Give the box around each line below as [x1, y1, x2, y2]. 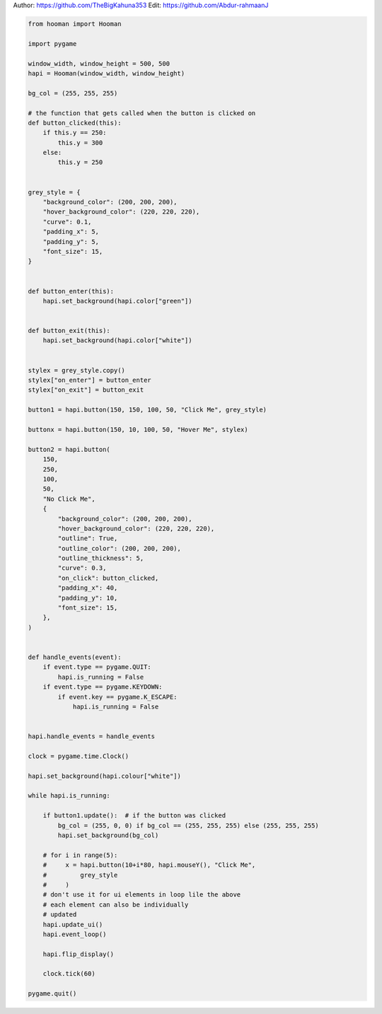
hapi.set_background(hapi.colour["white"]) [28, 771, 182, 780]
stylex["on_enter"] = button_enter [28, 376, 151, 385]
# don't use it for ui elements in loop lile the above [42, 891, 241, 899]
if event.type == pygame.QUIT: [42, 663, 151, 671]
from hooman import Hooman [28, 20, 122, 28]
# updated [42, 911, 77, 919]
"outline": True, [57, 535, 118, 542]
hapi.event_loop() [42, 930, 107, 938]
